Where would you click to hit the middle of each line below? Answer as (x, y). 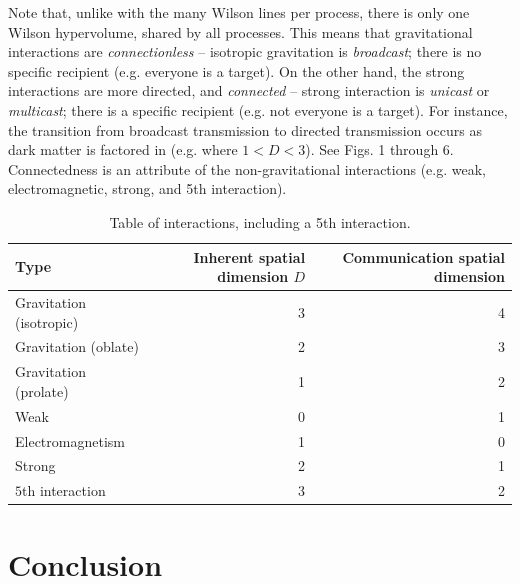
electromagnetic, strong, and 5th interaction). (147, 188)
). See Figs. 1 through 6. (379, 149)
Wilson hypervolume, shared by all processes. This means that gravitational (240, 31)
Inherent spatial (249, 256)
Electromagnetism (70, 440)
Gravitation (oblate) (77, 346)
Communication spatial (423, 256)
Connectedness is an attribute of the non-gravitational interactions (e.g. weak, (247, 168)
